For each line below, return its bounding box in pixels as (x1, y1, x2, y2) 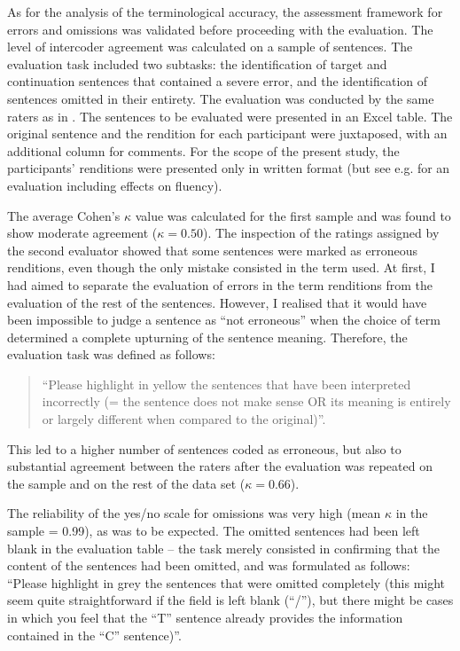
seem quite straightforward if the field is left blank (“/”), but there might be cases (7, 591, 454, 609)
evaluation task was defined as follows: (7, 345, 215, 364)
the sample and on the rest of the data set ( (7, 474, 246, 492)
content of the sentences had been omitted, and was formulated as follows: (7, 556, 410, 575)
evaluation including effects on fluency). (7, 176, 222, 194)
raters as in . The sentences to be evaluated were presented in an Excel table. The (7, 106, 453, 125)
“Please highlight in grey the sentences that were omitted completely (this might (7, 573, 446, 592)
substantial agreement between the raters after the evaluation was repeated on (7, 457, 433, 475)
